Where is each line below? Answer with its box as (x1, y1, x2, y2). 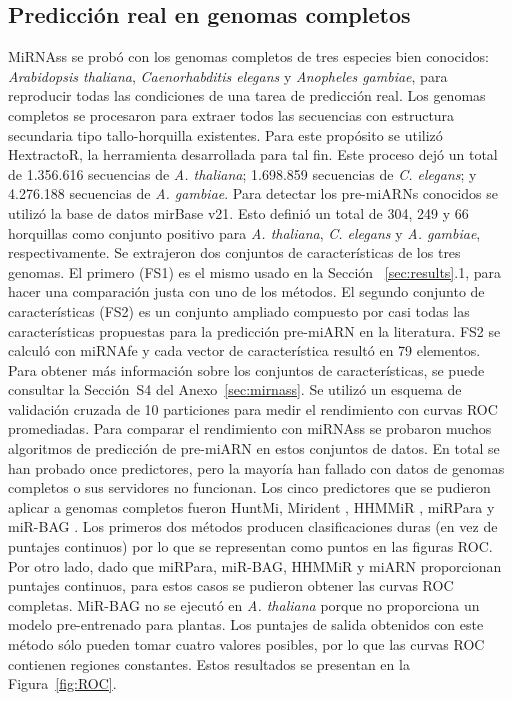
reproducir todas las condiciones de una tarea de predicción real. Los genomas (8, 85, 486, 106)
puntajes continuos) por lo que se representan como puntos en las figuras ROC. (8, 536, 493, 557)
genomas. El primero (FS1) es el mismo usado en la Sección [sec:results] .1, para (8, 261, 501, 282)
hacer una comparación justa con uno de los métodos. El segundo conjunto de (8, 281, 485, 302)
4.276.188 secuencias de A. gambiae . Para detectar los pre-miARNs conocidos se (8, 183, 499, 204)
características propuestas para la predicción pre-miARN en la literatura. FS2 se (8, 320, 501, 341)
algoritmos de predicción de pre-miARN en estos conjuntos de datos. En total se (8, 438, 500, 459)
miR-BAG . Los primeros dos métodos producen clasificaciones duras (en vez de (8, 516, 498, 537)
